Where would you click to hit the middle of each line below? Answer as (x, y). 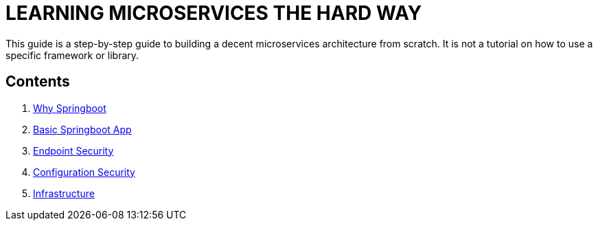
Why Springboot (70, 108)
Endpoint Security (73, 150)
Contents (38, 82)
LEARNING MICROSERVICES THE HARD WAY (214, 13)
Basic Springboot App (82, 129)
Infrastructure (64, 193)
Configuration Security (84, 172)
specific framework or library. (72, 55)
